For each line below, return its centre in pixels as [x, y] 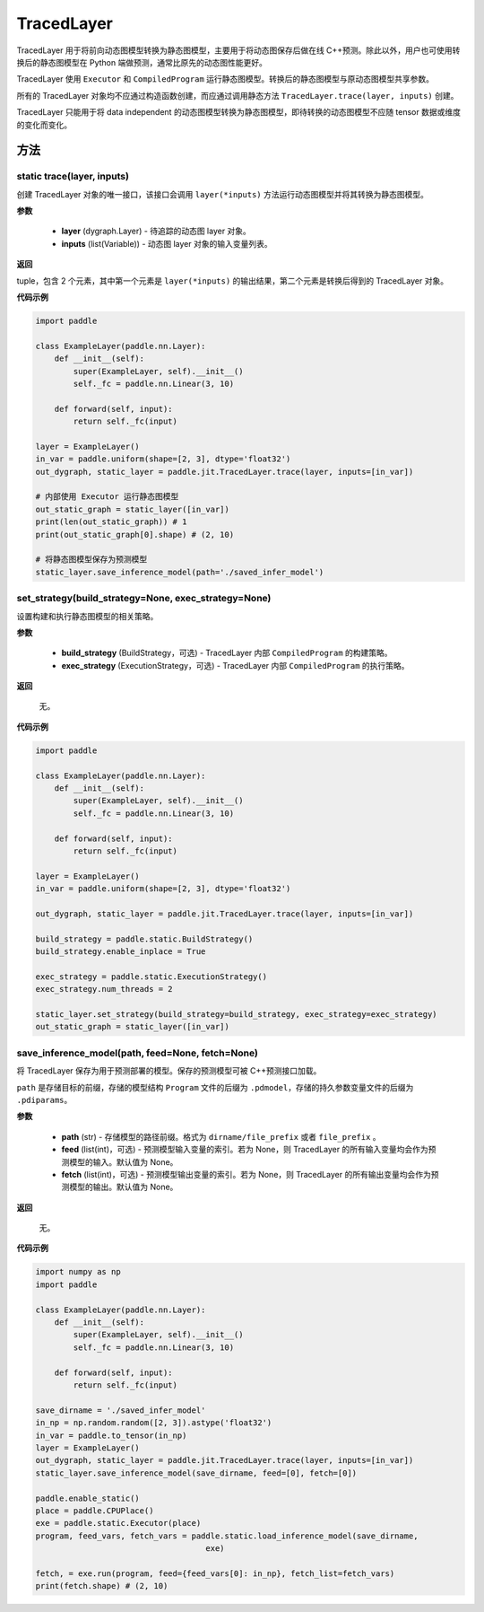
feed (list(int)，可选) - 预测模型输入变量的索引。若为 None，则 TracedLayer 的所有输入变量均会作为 [245, 1150]
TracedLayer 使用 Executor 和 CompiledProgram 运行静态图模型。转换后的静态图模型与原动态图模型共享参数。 [225, 79]
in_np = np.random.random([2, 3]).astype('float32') [154, 1423]
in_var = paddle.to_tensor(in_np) [111, 1435]
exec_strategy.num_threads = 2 [104, 989]
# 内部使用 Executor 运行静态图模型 [107, 497]
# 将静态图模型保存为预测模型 [91, 560]
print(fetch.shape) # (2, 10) [102, 1586]
